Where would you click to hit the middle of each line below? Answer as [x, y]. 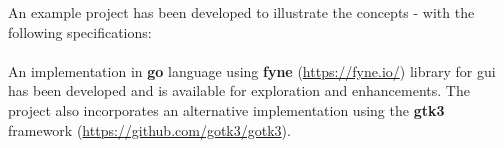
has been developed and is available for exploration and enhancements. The [239, 90]
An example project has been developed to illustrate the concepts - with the [241, 12]
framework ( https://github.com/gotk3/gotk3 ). [149, 129]
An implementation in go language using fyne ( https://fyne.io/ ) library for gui [252, 70]
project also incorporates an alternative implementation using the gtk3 [226, 109]
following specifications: [80, 31]
